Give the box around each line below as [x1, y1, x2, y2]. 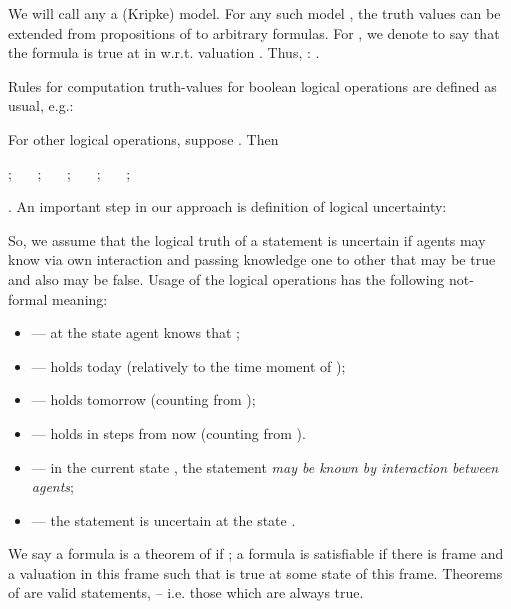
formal [8, 288, 48, 309]
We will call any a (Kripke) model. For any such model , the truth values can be [8, 3, 501, 23]
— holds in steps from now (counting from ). [31, 422, 306, 443]
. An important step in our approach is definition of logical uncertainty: [8, 196, 447, 217]
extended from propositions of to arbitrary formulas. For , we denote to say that [8, 22, 500, 43]
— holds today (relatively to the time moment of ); [31, 355, 346, 376]
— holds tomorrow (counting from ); [31, 389, 256, 410]
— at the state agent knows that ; [31, 322, 240, 343]
